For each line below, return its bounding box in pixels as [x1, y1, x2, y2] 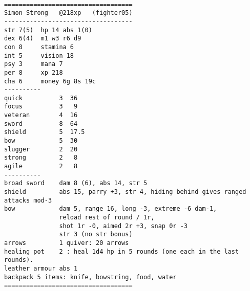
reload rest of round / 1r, [59, 214, 155, 221]
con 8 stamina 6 [4, 43, 74, 51]
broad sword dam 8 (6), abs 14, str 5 [4, 180, 148, 187]
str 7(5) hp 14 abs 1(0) [4, 26, 92, 34]
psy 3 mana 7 [4, 60, 63, 68]
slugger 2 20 [4, 145, 78, 153]
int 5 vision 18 [4, 52, 74, 59]
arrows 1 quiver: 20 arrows [4, 239, 129, 247]
